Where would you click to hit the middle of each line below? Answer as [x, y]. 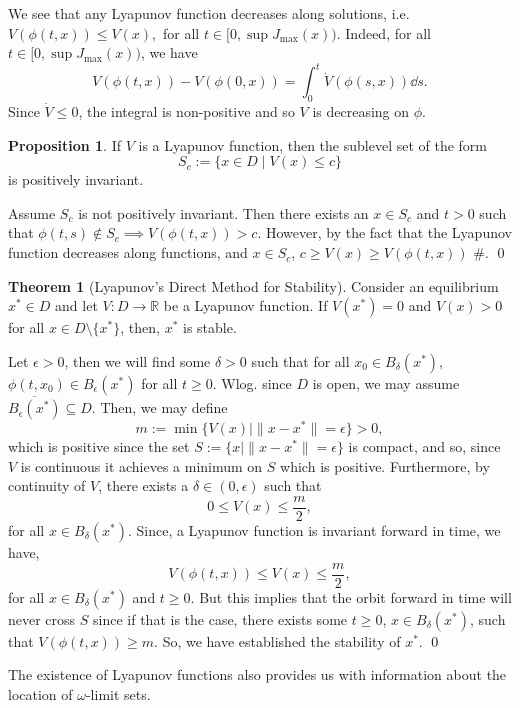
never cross [42, 618]
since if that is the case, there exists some [220, 618]
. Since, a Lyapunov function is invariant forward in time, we [314, 529]
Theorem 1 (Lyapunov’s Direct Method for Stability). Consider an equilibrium [253, 285]
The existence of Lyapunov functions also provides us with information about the [257, 674]
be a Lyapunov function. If [245, 305]
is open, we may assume [386, 382]
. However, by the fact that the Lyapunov [384, 232]
